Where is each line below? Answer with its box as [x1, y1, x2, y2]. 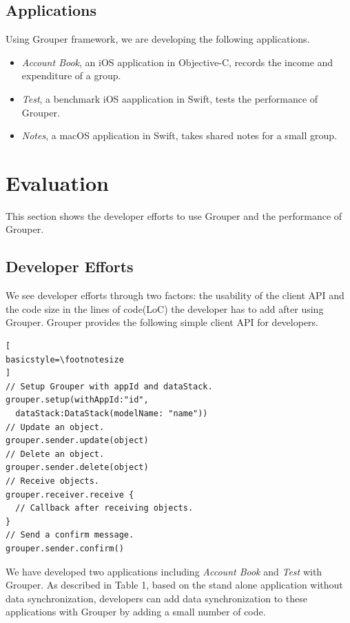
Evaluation [6, 168, 109, 196]
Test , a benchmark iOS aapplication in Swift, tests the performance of [21, 91, 318, 105]
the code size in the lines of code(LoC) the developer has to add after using [6, 301, 324, 316]
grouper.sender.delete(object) [6, 462, 149, 473]
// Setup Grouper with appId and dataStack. [6, 381, 213, 391]
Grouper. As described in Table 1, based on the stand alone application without [6, 578, 343, 592]
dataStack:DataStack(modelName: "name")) [15, 409, 208, 419]
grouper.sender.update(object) [6, 436, 149, 446]
